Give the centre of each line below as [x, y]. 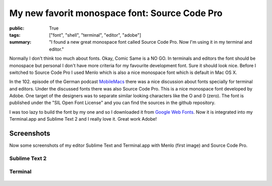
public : [17, 28]
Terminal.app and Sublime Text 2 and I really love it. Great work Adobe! [83, 119]
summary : [20, 42]
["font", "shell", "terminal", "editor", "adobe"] [95, 35]
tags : [15, 35]
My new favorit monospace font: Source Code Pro [116, 13]
